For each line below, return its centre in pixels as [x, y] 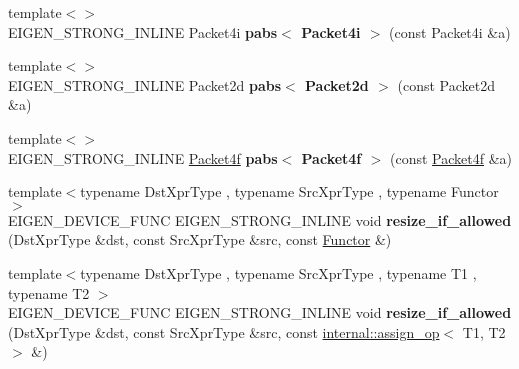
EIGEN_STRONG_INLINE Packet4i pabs [143, 31]
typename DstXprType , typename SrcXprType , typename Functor [289, 191]
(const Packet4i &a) [450, 31]
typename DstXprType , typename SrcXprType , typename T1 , [278, 272]
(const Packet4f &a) [450, 157]
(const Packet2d [446, 84]
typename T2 [49, 292]
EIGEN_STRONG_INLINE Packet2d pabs [145, 84]
